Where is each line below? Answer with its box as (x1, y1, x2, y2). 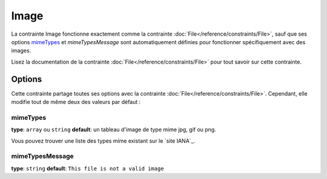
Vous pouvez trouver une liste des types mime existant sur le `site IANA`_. (11, 137, 196, 145)
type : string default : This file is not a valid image (11, 164, 164, 172)
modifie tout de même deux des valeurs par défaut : (11, 99, 141, 106)
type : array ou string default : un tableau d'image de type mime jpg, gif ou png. (11, 126, 216, 133)
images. (11, 47, 31, 54)
